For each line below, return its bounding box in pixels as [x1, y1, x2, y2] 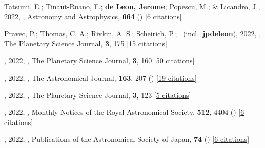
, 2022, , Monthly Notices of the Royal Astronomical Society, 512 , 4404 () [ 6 [4, 107, 244, 117]
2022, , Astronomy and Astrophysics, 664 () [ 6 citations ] [4, 11, 182, 21]
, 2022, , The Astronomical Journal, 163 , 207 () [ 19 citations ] [4, 72, 197, 83]
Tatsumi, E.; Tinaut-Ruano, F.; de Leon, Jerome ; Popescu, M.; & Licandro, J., [4, 1, 260, 11]
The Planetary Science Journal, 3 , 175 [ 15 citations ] [4, 38, 167, 48]
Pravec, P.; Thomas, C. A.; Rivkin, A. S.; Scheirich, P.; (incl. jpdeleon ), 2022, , [4, 28, 261, 39]
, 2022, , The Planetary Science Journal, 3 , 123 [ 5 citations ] [4, 89, 191, 100]
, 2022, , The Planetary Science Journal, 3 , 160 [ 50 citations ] [4, 55, 195, 66]
